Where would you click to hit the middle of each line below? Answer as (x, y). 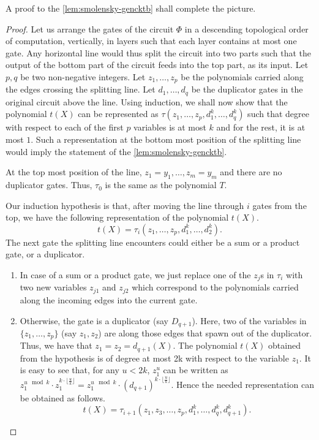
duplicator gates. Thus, (49, 185)
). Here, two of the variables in (249, 320)
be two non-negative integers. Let (83, 76)
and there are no (251, 172)
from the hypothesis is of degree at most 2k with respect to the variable (154, 358)
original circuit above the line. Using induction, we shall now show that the (147, 101)
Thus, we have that (56, 345)
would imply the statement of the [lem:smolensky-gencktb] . (116, 151)
